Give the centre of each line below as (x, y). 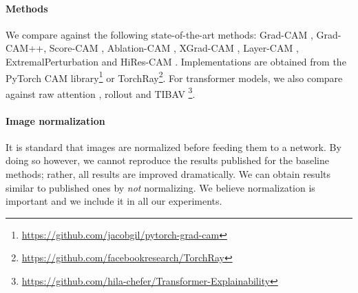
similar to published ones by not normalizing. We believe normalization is (160, 187)
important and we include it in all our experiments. (114, 201)
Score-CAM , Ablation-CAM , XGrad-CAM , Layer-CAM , (174, 48)
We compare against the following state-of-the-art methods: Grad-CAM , (159, 34)
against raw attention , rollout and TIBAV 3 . (101, 92)
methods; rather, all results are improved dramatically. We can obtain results (168, 174)
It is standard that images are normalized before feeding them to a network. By (173, 146)
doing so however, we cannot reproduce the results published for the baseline (167, 160)
